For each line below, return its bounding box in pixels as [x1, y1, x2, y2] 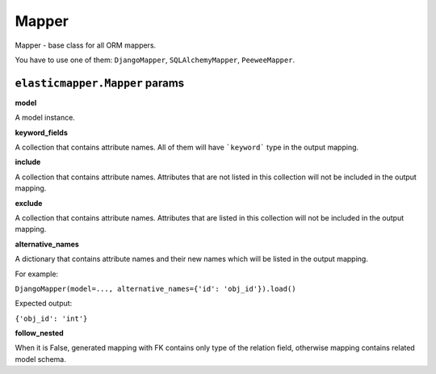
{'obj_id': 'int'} [15, 313, 88, 323]
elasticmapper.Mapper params [15, 76, 185, 90]
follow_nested [15, 328, 64, 338]
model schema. [15, 354, 66, 363]
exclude [15, 198, 43, 208]
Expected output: [15, 299, 73, 309]
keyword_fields [15, 128, 69, 137]
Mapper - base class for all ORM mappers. [15, 40, 157, 50]
